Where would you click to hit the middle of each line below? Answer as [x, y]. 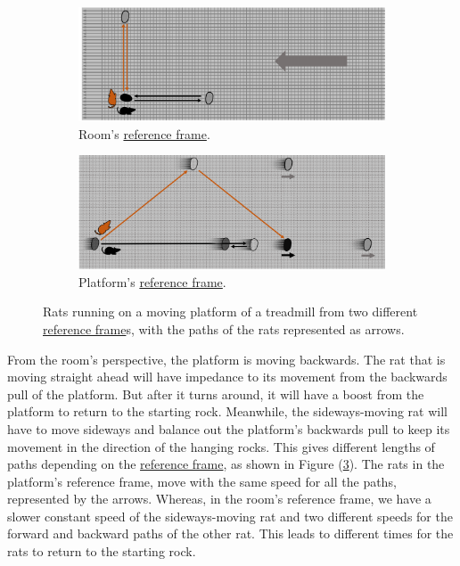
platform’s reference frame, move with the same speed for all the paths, [202, 481]
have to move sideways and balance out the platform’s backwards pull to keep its [229, 428]
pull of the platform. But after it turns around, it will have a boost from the [216, 394]
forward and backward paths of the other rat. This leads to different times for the [230, 533]
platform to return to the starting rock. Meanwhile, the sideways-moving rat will [227, 411]
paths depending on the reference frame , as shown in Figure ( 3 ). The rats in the [226, 464]
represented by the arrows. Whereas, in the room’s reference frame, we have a [219, 499]
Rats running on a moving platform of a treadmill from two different [230, 312]
